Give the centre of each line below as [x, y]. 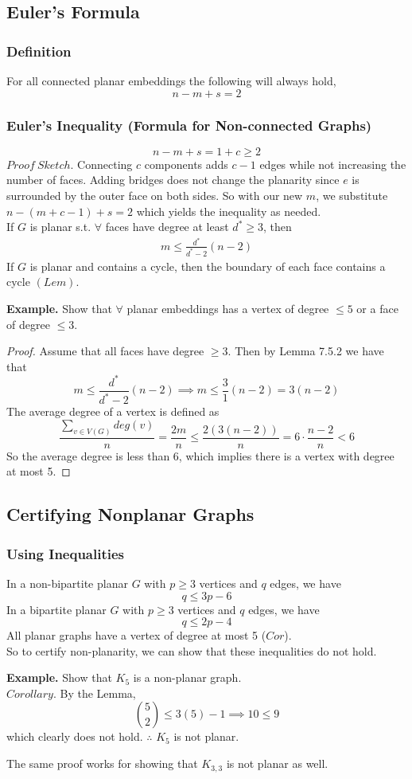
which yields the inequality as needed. [229, 211]
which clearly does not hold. [75, 736]
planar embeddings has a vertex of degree [228, 308]
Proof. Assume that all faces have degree [105, 351]
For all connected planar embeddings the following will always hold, [171, 80]
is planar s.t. [60, 227]
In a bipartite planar [56, 609]
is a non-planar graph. [187, 677]
